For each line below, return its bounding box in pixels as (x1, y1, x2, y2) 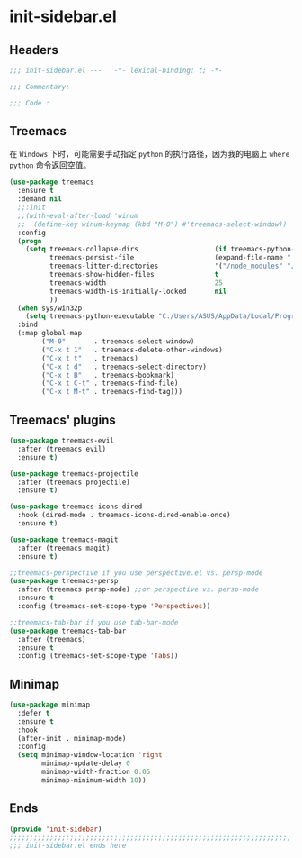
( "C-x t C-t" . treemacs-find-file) (41, 379, 179, 388)
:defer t (17, 708, 50, 717)
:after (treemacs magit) (17, 543, 111, 552)
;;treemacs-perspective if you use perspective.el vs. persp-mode (9, 568, 263, 578)
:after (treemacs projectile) (17, 478, 130, 487)
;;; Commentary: (9, 82, 70, 91)
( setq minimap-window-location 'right (17, 751, 164, 760)
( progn (17, 236, 42, 245)
